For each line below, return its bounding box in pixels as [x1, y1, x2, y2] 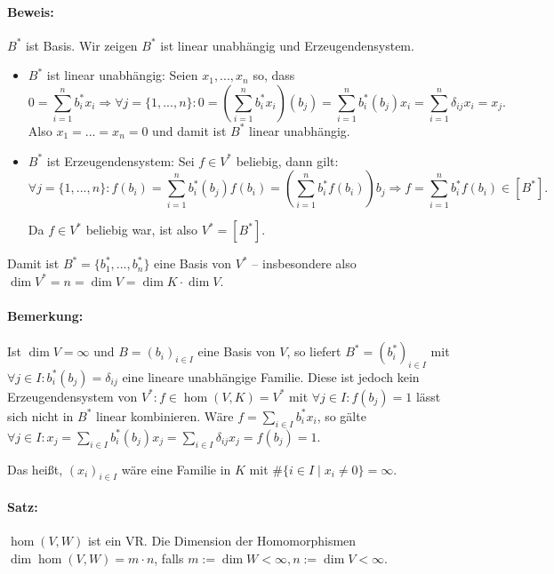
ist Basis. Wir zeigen [25, 36, 138, 54]
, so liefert [286, 342, 341, 361]
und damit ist [152, 121, 227, 140]
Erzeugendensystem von [7, 387, 138, 405]
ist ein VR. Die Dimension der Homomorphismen [87, 531, 357, 550]
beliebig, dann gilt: [236, 151, 339, 170]
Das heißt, [7, 459, 63, 478]
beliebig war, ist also [85, 220, 198, 239]
